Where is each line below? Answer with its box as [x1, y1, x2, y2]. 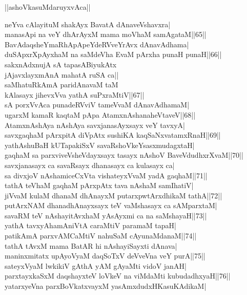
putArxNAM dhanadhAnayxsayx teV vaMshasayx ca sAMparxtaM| [5, 200, 217, 211]
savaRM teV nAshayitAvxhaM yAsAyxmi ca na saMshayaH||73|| [5, 210, 207, 220]
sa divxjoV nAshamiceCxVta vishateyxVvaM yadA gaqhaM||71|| [5, 170, 208, 180]
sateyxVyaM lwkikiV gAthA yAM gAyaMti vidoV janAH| [5, 260, 187, 271]
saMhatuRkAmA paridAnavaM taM [5, 79, 118, 90]
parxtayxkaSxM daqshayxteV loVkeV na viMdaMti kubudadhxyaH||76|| [5, 270, 231, 281]
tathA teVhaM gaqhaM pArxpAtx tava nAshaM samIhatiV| [5, 180, 194, 191]
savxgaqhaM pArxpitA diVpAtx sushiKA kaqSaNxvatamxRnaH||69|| [5, 130, 221, 140]
